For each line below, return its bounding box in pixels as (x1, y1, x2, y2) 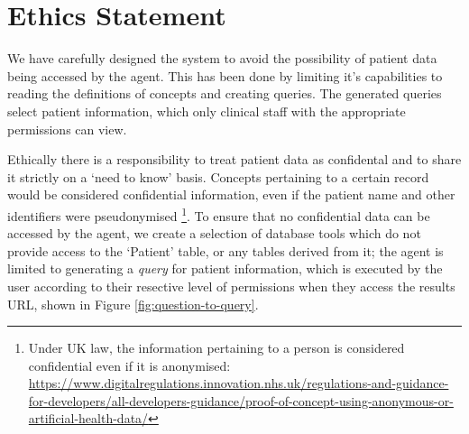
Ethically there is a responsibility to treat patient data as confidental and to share (7, 150, 462, 169)
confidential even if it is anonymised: (28, 356, 231, 374)
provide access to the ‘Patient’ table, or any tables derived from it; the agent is (7, 241, 444, 260)
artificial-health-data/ (28, 409, 149, 428)
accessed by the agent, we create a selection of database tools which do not (7, 224, 421, 243)
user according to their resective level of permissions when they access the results (7, 276, 455, 295)
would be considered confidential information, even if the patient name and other (7, 185, 455, 204)
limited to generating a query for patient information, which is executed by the (7, 259, 443, 278)
